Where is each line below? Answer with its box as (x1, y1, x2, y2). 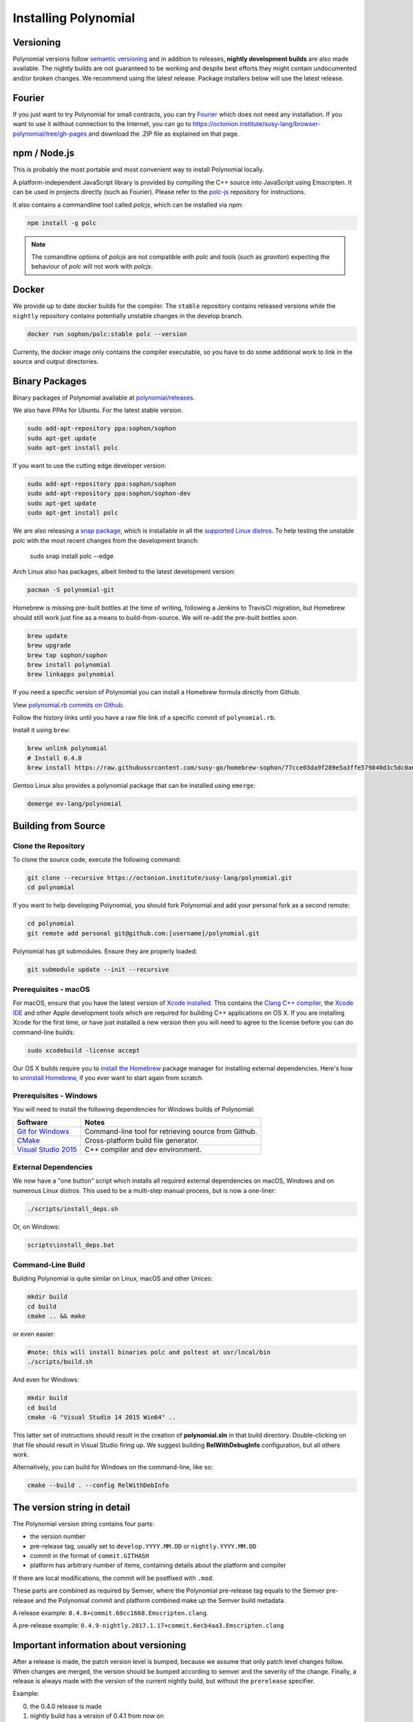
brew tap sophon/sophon (27, 651, 108, 659)
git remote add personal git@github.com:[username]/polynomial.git (27, 929, 260, 937)
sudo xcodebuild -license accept (27, 1046, 140, 1054)
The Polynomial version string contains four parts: (12, 1519, 155, 1528)
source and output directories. (12, 357, 99, 366)
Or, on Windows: (12, 1223, 60, 1231)
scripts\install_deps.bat (27, 1241, 115, 1249)
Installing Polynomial (12, 10, 136, 25)
